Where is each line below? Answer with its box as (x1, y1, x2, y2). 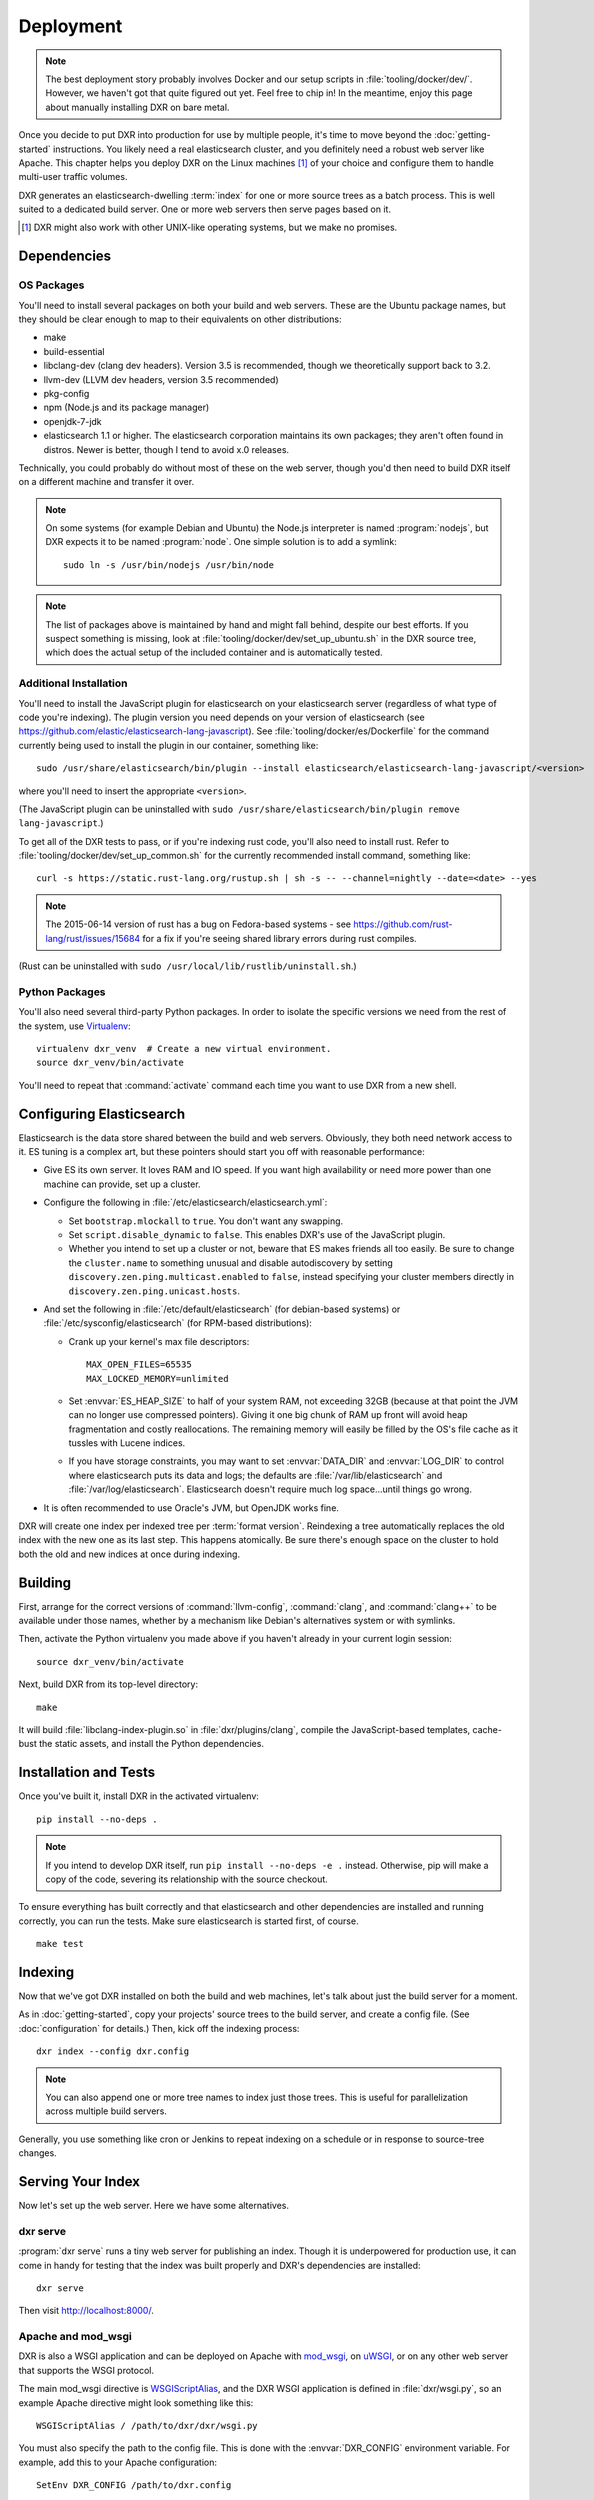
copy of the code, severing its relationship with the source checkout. (45, 1873, 329, 1885)
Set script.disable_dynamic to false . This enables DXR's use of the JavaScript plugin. (68, 1228, 446, 1240)
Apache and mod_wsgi (18, 2330, 132, 2344)
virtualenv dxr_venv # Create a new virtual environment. (36, 1043, 332, 1054)
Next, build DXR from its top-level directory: (18, 1678, 199, 1690)
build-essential (43, 345, 105, 357)
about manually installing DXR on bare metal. (45, 101, 230, 113)
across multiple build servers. (45, 2105, 167, 2117)
